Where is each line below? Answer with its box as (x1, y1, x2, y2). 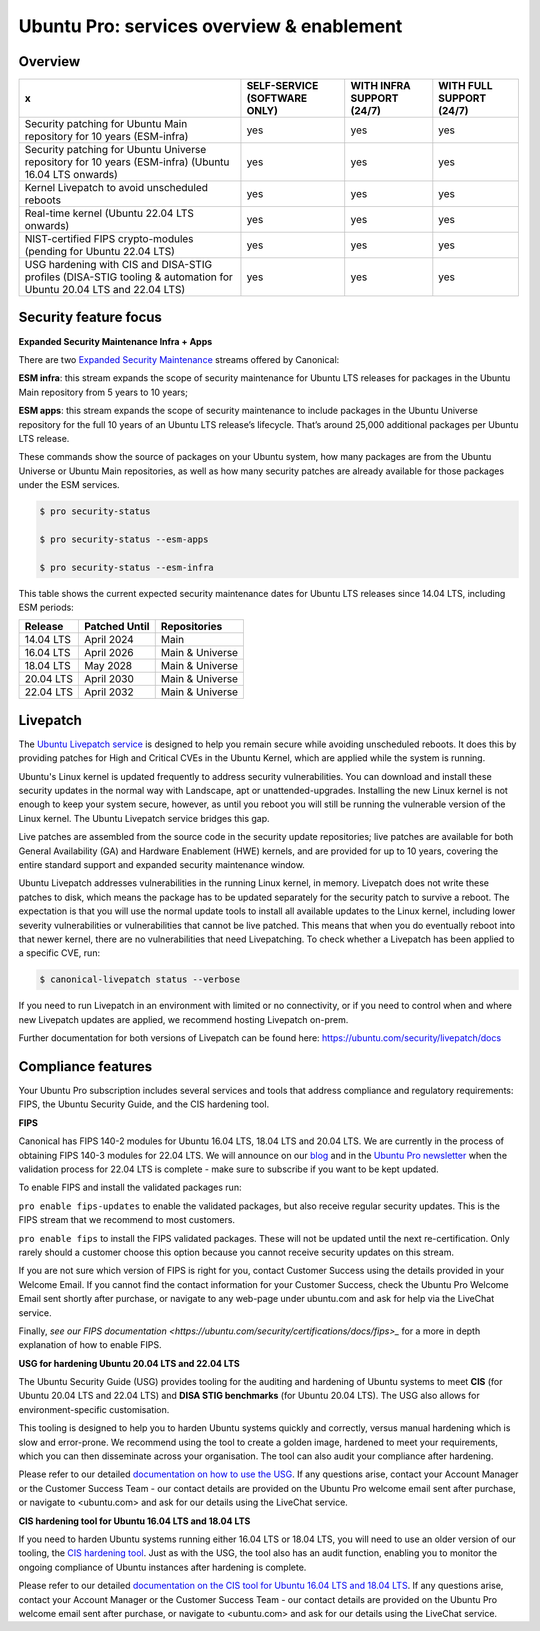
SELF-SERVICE (246, 79, 319, 93)
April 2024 (83, 633, 134, 647)
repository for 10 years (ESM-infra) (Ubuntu (24, 155, 230, 169)
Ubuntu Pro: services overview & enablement (18, 15, 403, 37)
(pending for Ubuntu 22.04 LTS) (24, 245, 175, 259)
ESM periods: (18, 601, 74, 614)
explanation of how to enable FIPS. (18, 1339, 162, 1351)
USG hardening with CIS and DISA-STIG (24, 258, 213, 272)
